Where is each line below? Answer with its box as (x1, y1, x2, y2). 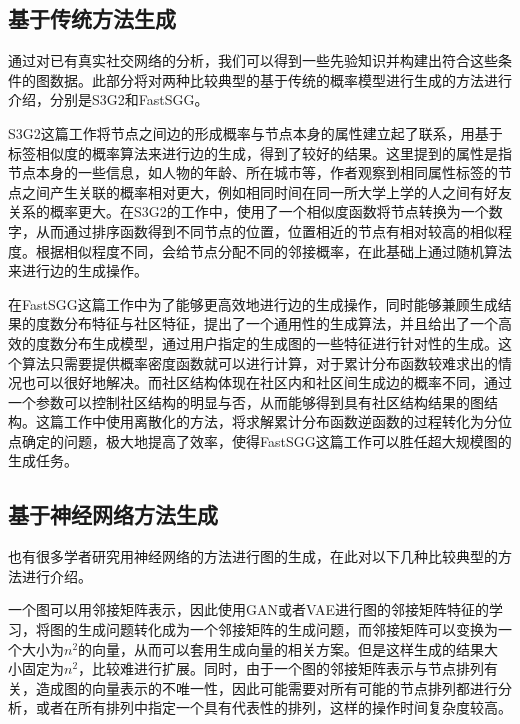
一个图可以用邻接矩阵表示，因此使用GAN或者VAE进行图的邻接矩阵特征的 (8, 599, 489, 620)
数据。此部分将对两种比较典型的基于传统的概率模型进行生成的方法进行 (49, 69, 512, 90)
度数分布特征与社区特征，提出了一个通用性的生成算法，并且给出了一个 (35, 313, 498, 334)
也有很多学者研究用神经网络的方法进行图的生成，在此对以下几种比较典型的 (8, 546, 498, 567)
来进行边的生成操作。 (8, 260, 148, 281)
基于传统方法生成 (8, 3, 176, 34)
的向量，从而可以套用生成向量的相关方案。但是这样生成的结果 (78, 638, 485, 659)
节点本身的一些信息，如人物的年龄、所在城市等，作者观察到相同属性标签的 (8, 162, 498, 183)
